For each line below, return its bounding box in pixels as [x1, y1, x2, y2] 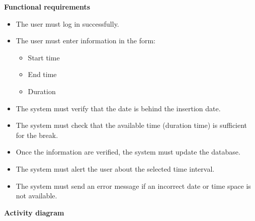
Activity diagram [4, 207, 64, 217]
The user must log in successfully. [16, 18, 119, 29]
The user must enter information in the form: [16, 35, 155, 46]
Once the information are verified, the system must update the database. [16, 146, 240, 157]
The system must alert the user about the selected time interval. [16, 163, 215, 174]
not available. [16, 190, 57, 201]
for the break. [16, 129, 58, 140]
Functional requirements [4, 2, 91, 12]
